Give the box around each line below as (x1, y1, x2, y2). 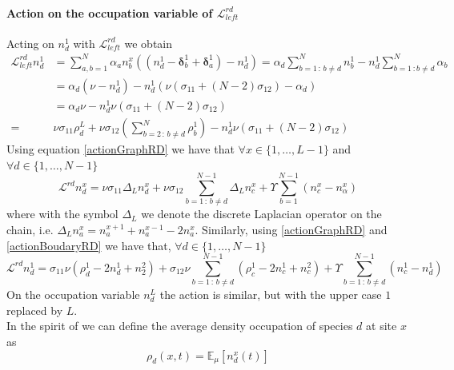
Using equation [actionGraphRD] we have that (6, 141, 235, 157)
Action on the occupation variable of (6, 4, 213, 21)
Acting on (6, 34, 54, 51)
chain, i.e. (6, 221, 54, 237)
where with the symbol (6, 205, 119, 222)
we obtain (124, 34, 173, 51)
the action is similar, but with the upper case (159, 286, 382, 303)
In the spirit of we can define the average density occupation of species (6, 317, 353, 334)
